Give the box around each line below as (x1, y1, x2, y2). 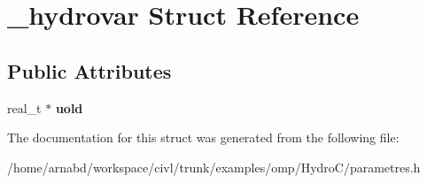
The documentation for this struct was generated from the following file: (7, 128, 400, 147)
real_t (7, 98, 42, 117)
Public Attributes (7, 57, 172, 84)
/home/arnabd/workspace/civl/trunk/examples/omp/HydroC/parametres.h (7, 157, 421, 176)
